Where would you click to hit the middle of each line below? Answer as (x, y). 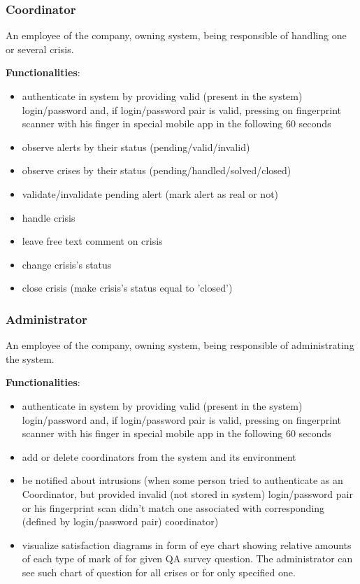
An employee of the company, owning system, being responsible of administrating (180, 345)
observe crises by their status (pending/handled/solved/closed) (157, 170)
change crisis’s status (67, 264)
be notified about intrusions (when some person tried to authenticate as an (182, 480)
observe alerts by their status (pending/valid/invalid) (136, 147)
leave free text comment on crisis (92, 241)
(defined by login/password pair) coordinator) (120, 521)
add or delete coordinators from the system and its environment (159, 456)
